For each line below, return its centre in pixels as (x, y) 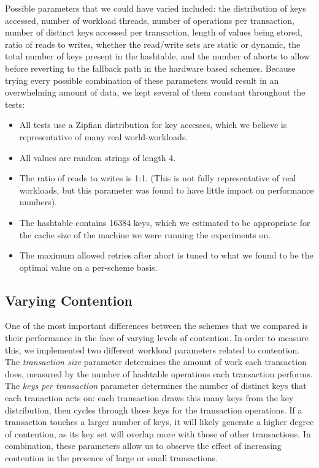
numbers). (38, 202)
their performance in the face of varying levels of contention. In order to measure (157, 338)
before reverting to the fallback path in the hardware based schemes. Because (150, 68)
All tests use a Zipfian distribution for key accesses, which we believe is (153, 125)
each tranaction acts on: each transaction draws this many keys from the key (149, 398)
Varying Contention (69, 300)
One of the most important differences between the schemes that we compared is (156, 326)
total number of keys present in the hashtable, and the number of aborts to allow (158, 56)
